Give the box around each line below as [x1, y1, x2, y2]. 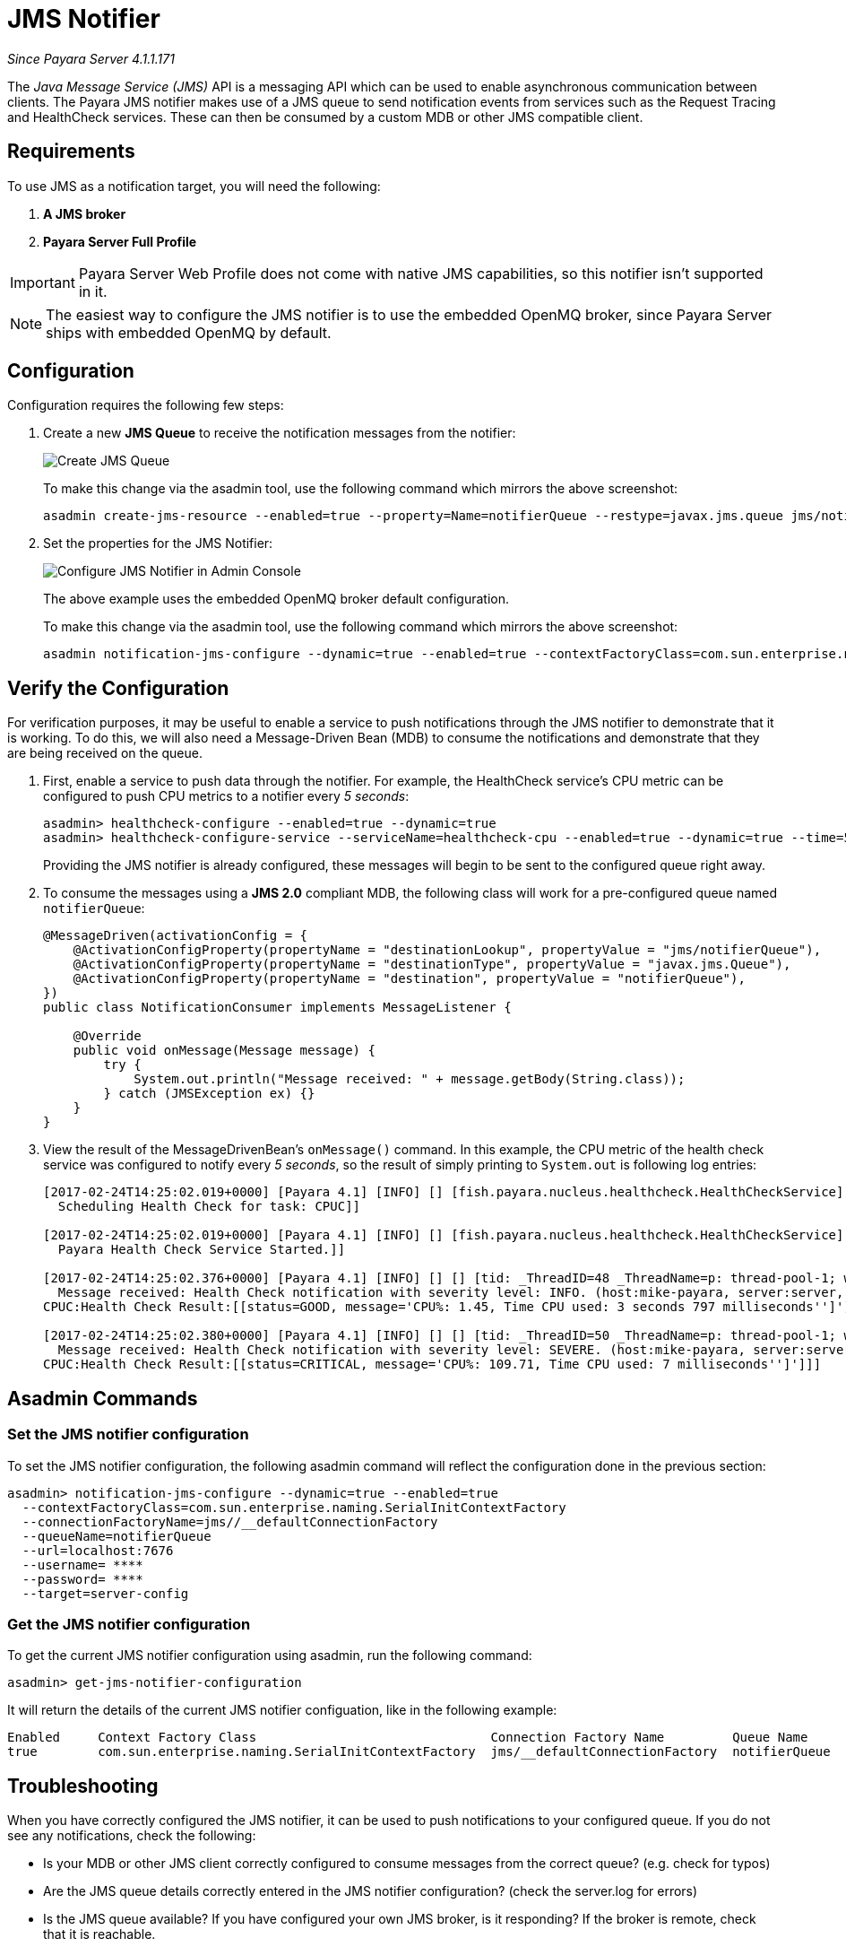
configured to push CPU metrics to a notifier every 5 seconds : [43, 788, 410, 804]
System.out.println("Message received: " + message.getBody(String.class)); [134, 1072, 686, 1087]
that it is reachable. [43, 1926, 156, 1943]
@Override [73, 1029, 142, 1044]
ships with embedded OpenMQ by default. [46, 323, 332, 342]
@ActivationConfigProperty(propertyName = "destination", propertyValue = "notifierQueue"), [73, 971, 746, 987]
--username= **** [22, 1557, 143, 1572]
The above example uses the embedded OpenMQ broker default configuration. [43, 591, 510, 607]
